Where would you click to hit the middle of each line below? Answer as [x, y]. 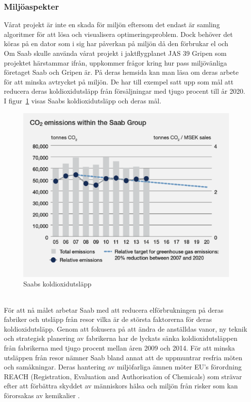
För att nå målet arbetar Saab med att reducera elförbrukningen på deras [114, 310]
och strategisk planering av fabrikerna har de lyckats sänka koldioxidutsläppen [121, 338]
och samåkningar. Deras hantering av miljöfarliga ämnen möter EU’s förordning [123, 367]
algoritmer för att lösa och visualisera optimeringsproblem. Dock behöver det [118, 34]
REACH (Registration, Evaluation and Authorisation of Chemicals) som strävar [123, 376]
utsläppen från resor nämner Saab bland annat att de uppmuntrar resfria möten [123, 357]
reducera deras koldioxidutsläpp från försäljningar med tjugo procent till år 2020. [125, 91]
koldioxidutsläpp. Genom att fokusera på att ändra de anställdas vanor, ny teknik [126, 328]
